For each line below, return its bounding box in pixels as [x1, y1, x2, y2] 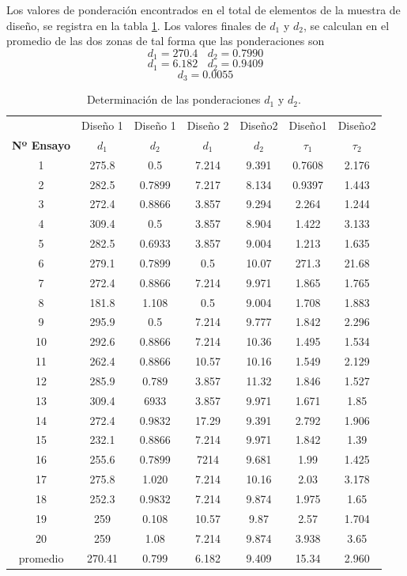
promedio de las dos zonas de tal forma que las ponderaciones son [6, 32, 325, 49]
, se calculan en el [303, 17, 390, 33]
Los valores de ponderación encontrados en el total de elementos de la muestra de [6, 2, 401, 17]
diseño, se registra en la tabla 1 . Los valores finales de [6, 17, 266, 33]
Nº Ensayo [12, 136, 71, 153]
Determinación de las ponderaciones [86, 91, 261, 108]
